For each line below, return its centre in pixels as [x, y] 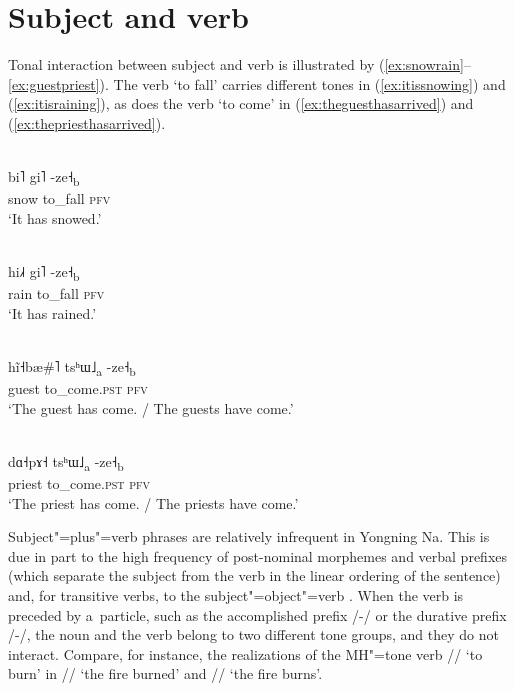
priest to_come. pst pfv [79, 482]
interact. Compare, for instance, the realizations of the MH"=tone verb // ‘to [245, 653]
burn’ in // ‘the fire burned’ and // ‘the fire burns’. [165, 673]
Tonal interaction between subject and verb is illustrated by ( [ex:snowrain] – [239, 64]
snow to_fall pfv [59, 198]
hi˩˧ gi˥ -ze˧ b [44, 272]
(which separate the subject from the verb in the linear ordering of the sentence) [254, 575]
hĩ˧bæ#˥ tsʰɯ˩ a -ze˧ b [72, 367]
